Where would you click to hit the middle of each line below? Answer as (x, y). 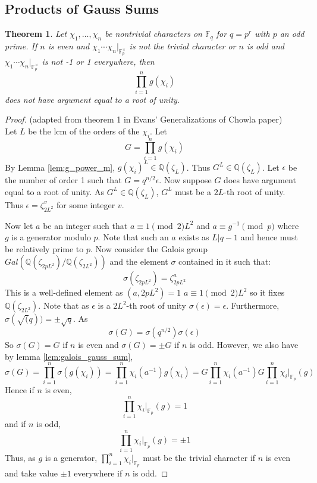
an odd (292, 34)
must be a (193, 191)
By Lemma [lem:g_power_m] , (60, 167)
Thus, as (20, 457)
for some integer (86, 204)
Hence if (20, 390)
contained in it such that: (225, 261)
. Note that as (64, 305)
